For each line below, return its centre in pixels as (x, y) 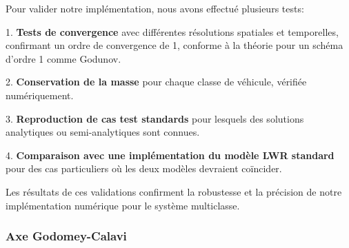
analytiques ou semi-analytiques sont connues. (103, 132)
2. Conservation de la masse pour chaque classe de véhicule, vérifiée (156, 82)
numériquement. (40, 95)
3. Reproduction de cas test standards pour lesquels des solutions (155, 118)
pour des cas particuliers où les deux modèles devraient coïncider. (144, 168)
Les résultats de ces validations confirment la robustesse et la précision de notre (174, 191)
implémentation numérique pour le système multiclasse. (123, 205)
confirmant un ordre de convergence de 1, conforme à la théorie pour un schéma (174, 45)
